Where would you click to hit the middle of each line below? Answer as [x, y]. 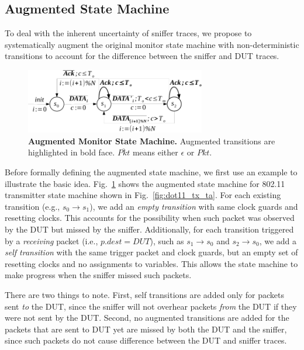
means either [155, 152]
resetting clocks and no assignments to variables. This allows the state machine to [151, 263]
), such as [167, 240]
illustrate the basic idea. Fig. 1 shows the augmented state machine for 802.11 [145, 183]
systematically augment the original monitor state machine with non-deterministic [152, 44]
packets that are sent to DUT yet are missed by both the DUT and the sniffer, [146, 329]
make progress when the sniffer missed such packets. [98, 275]
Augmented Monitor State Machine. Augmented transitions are [152, 141]
